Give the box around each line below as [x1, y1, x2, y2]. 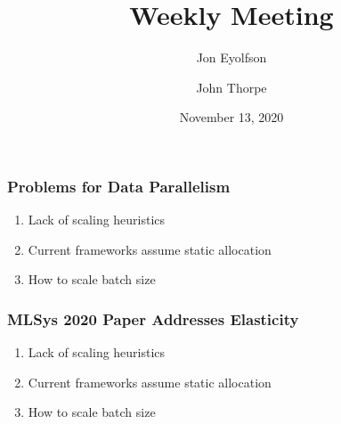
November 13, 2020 [179, 108, 284, 126]
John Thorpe [196, 77, 267, 96]
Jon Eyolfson [196, 48, 267, 67]
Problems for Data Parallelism [7, 175, 231, 197]
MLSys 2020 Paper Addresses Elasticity [7, 307, 299, 330]
